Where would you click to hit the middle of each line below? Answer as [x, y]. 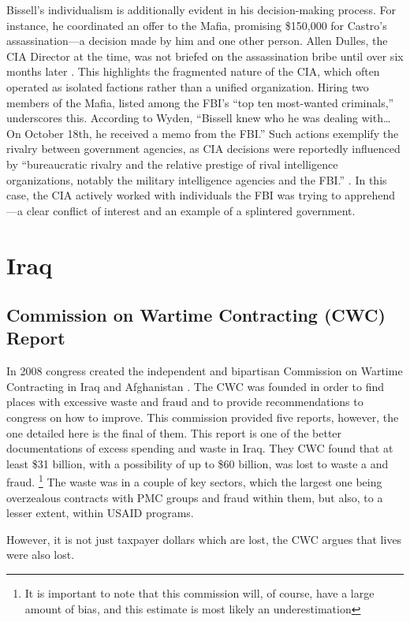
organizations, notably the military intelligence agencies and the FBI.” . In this [197, 179]
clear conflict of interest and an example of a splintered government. [191, 210]
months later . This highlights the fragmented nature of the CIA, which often [193, 71]
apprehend [370, 195]
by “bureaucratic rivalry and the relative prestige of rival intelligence [172, 164]
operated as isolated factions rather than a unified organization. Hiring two [188, 86]
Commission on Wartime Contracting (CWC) [196, 315]
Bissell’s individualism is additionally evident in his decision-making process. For [201, 9]
